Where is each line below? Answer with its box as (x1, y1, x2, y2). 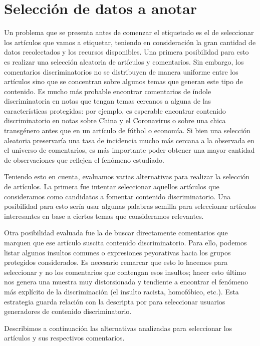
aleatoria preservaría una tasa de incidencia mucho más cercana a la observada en (4, 135, 254, 145)
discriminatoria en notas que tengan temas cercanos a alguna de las (4, 96, 211, 106)
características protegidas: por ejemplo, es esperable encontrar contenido (4, 105, 226, 116)
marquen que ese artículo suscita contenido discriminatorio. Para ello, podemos (4, 237, 247, 247)
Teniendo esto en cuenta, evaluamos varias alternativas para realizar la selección (4, 171, 250, 182)
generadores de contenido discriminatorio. (4, 306, 132, 316)
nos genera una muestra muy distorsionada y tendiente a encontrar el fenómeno (4, 276, 248, 287)
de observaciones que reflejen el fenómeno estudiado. (4, 154, 164, 165)
